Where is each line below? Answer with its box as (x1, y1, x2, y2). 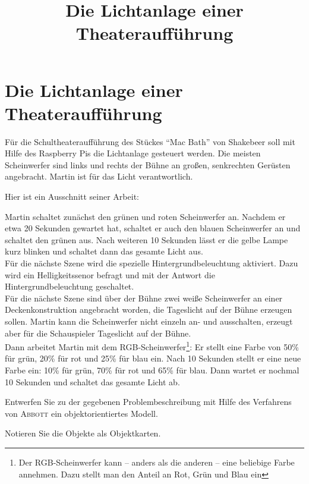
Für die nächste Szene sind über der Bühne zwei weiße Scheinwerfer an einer (5, 291, 283, 304)
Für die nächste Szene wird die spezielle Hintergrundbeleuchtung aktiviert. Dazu (5, 257, 298, 269)
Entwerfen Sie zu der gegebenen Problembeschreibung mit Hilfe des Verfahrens (5, 395, 292, 408)
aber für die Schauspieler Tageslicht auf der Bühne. (5, 326, 191, 339)
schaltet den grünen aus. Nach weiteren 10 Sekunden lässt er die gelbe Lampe (5, 233, 288, 246)
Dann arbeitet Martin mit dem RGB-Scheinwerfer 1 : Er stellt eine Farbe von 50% (5, 339, 299, 353)
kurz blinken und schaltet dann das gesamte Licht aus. (5, 245, 203, 257)
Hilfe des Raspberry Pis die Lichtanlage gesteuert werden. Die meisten (5, 147, 261, 159)
